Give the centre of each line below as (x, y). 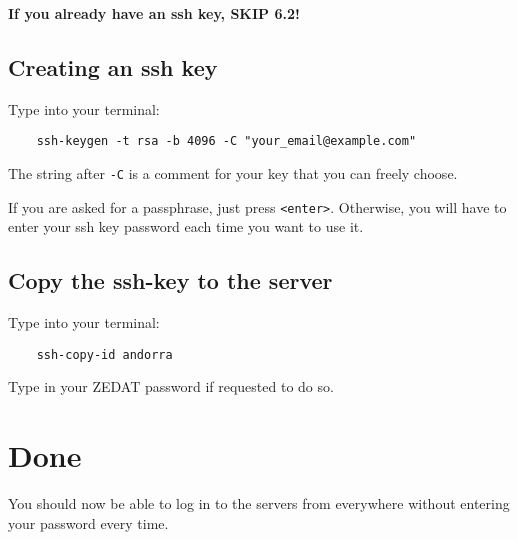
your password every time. (88, 522)
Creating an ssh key (113, 66)
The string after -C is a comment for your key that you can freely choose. (233, 173)
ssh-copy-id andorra (104, 354)
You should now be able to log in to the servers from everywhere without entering (259, 503)
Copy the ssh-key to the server (170, 280)
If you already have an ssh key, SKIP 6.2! (154, 13)
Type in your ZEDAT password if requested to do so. (171, 386)
